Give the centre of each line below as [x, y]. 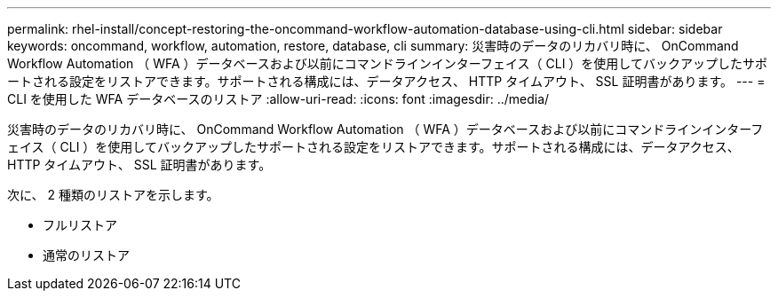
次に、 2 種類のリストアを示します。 [113, 195]
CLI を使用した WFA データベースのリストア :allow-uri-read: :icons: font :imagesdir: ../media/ [278, 99]
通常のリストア [86, 255]
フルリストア [80, 225]
